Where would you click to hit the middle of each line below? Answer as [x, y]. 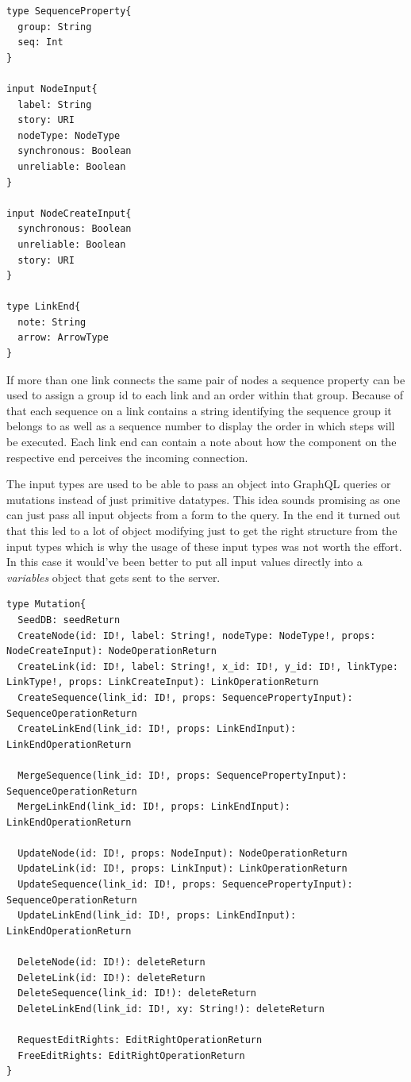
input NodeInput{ [52, 89]
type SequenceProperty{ [69, 11]
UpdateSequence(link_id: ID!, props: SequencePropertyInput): [185, 885]
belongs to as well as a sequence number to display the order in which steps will [201, 426]
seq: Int [40, 42]
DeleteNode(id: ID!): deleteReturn [111, 963]
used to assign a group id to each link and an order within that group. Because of [205, 395]
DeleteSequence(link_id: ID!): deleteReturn [137, 993]
